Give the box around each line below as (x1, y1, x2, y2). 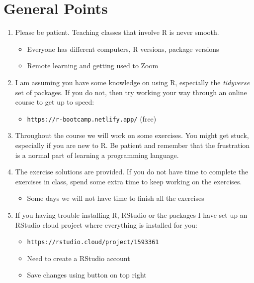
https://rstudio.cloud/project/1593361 (27, 239, 159, 246)
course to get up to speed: (15, 97, 94, 107)
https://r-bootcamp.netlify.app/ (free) (27, 113, 157, 124)
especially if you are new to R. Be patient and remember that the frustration (15, 140, 250, 150)
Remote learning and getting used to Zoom (27, 60, 159, 71)
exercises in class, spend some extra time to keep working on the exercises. (15, 176, 242, 186)
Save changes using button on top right (27, 270, 147, 280)
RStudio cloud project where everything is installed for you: (15, 219, 197, 230)
